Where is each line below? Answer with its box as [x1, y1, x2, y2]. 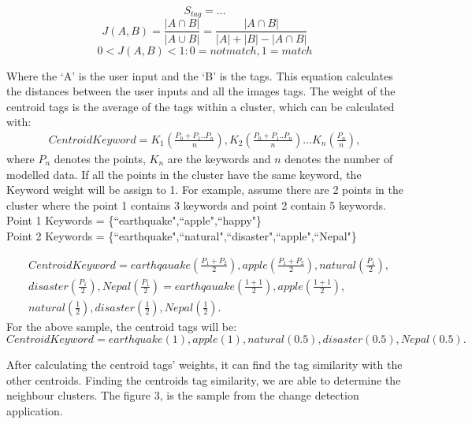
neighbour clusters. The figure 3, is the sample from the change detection [6, 387, 359, 404]
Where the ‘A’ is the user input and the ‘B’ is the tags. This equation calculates [6, 67, 393, 84]
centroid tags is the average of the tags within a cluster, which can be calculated [6, 98, 395, 114]
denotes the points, [54, 150, 146, 166]
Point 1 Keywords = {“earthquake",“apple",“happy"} [6, 212, 262, 229]
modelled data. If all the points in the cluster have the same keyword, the [6, 166, 362, 182]
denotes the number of [284, 150, 393, 166]
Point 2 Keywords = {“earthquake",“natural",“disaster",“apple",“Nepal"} [6, 227, 357, 244]
